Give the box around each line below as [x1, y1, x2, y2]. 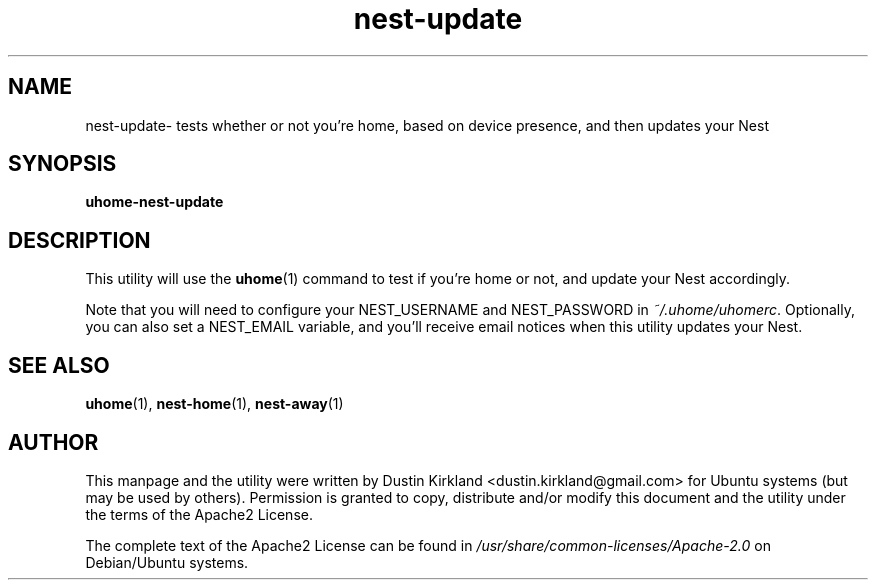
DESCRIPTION [8, 227, 151, 253]
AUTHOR [8, 429, 99, 455]
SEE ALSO [8, 352, 110, 378]
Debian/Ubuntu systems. [85, 553, 249, 571]
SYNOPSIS [8, 151, 117, 177]
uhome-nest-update [85, 193, 224, 211]
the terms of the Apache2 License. [85, 505, 313, 523]
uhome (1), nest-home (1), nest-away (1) [85, 395, 344, 413]
